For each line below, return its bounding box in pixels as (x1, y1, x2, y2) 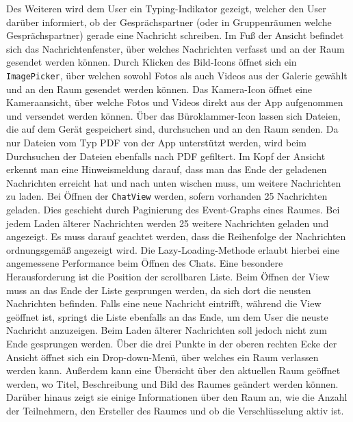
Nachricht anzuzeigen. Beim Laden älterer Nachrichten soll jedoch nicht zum (6, 323, 327, 337)
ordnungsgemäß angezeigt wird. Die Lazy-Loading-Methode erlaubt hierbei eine (6, 242, 339, 256)
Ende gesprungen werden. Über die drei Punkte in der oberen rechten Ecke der (6, 336, 337, 350)
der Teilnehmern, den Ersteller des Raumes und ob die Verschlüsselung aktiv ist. (6, 403, 344, 417)
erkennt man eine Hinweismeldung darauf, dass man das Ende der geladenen (6, 162, 327, 176)
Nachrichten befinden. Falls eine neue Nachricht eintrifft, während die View (6, 296, 322, 311)
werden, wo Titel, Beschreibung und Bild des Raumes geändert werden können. (6, 376, 339, 391)
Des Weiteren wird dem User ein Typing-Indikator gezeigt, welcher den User (6, 1, 326, 15)
